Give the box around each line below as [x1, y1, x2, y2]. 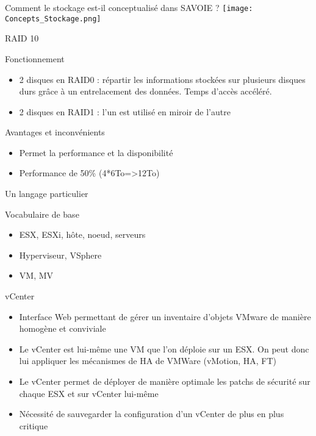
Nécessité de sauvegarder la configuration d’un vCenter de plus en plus [19, 407, 284, 420]
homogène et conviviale [19, 322, 106, 335]
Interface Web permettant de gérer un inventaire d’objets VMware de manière [19, 310, 311, 323]
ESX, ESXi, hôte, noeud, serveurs [19, 228, 146, 241]
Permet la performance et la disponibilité [19, 146, 173, 159]
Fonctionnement [5, 52, 65, 65]
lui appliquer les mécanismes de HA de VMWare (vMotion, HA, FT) [19, 354, 277, 367]
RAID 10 [5, 32, 39, 45]
